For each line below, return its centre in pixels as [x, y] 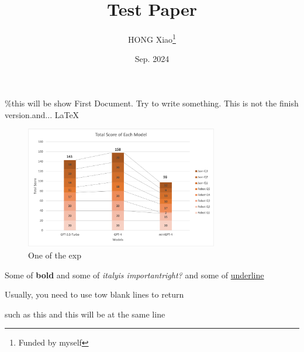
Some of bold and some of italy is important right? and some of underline [134, 275]
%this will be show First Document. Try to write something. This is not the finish [152, 103]
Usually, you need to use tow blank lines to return [94, 294]
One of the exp [55, 255]
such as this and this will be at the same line [85, 314]
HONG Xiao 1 [152, 38]
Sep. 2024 [152, 59]
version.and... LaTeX [42, 114]
